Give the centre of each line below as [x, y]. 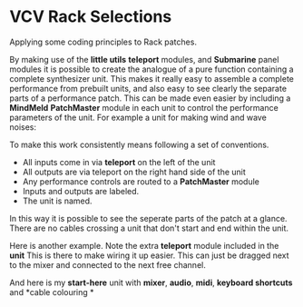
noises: [23, 127]
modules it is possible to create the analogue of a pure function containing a [151, 69]
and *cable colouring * [52, 292]
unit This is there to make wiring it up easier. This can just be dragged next [149, 255]
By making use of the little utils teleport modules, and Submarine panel [144, 59]
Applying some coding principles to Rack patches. [103, 42]
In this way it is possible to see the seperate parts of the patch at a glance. [148, 218]
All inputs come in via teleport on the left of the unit [119, 162]
